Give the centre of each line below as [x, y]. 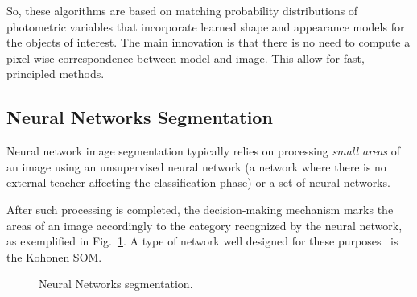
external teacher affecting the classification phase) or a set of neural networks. [198, 182]
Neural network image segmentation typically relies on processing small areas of [203, 151]
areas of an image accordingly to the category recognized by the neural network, [204, 225]
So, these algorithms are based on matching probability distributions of [182, 10]
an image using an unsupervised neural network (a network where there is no [196, 166]
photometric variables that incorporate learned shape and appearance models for [206, 26]
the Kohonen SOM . [54, 256]
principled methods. [56, 74]
